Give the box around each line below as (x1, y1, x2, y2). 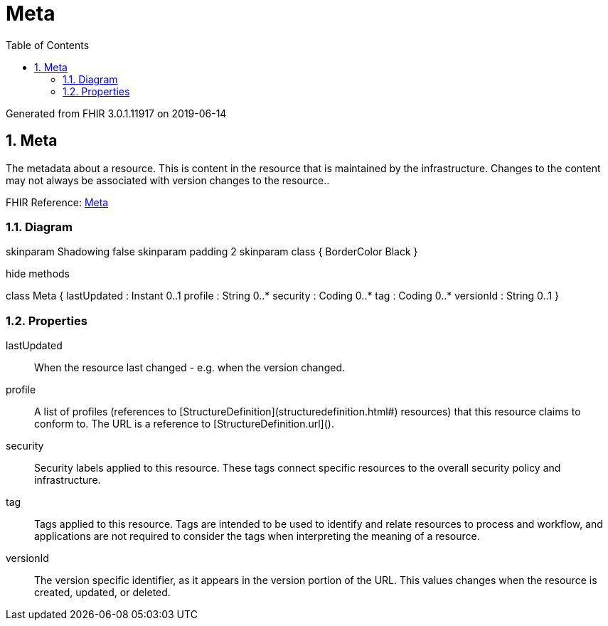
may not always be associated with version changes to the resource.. (6, 174, 330, 186)
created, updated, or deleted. (34, 586, 171, 599)
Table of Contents (6, 38, 90, 51)
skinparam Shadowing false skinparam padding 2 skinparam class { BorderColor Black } (6, 245, 418, 258)
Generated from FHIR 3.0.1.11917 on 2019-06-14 (6, 107, 227, 120)
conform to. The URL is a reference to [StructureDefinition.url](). (34, 418, 334, 430)
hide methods (6, 267, 70, 280)
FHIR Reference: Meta (6, 196, 109, 208)
